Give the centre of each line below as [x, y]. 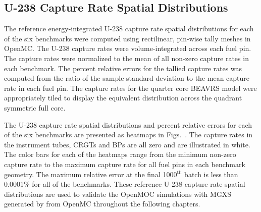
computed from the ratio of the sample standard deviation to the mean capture [127, 78]
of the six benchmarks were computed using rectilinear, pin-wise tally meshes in [127, 38]
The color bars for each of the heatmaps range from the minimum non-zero [120, 154]
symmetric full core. [35, 107]
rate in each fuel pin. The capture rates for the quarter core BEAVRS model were [130, 88]
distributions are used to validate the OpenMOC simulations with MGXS [118, 194]
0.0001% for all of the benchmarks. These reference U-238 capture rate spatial [125, 184]
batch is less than [211, 174]
